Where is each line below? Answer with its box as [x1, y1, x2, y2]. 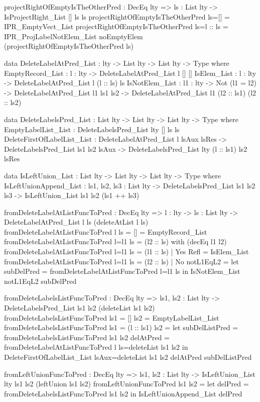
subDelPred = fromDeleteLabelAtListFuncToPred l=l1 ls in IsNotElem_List [4, 266, 240, 276]
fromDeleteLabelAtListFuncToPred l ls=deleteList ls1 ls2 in [4, 342, 188, 352]
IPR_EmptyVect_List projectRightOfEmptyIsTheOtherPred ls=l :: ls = [4, 21, 228, 32]
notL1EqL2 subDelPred [4, 275, 77, 286]
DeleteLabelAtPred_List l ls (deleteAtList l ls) [4, 217, 149, 227]
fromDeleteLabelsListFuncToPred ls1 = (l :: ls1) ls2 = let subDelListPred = [4, 322, 238, 333]
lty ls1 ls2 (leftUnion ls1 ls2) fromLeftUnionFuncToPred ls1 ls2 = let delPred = [4, 378, 249, 389]
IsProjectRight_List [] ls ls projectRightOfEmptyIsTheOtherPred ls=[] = [4, 11, 230, 22]
